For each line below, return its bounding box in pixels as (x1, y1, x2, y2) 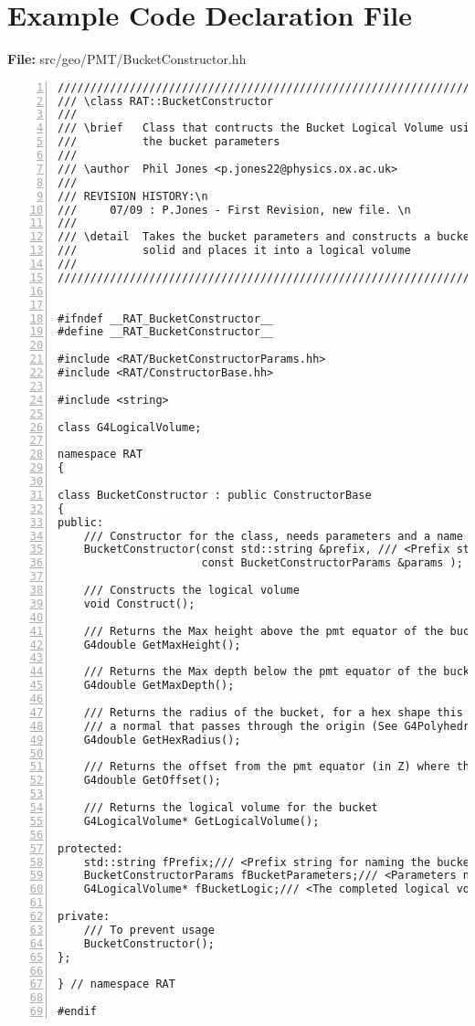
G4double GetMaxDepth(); (83, 679, 235, 693)
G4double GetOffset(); (83, 774, 221, 788)
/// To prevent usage (83, 923, 215, 936)
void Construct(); (83, 597, 195, 610)
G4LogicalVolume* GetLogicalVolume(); (83, 814, 320, 828)
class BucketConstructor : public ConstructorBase (58, 488, 372, 502)
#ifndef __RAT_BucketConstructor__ (58, 312, 274, 325)
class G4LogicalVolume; (58, 420, 202, 434)
